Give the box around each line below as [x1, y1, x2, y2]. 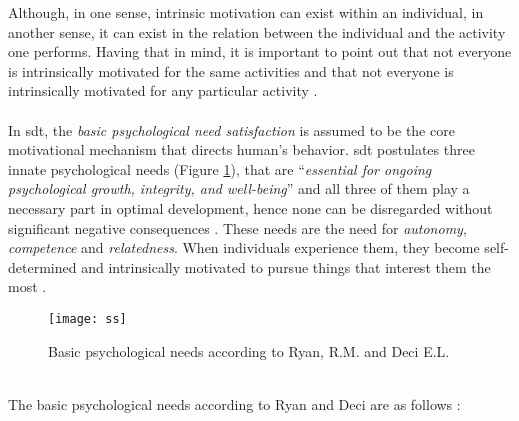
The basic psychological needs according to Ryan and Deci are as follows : [8, 393, 461, 414]
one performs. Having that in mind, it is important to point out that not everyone [8, 41, 512, 62]
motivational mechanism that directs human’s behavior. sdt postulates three [8, 139, 475, 160]
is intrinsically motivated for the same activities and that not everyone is [8, 60, 454, 81]
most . [8, 276, 47, 297]
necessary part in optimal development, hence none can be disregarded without [8, 197, 493, 218]
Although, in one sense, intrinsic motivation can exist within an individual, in [8, 2, 484, 22]
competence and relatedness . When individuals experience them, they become [8, 237, 480, 258]
